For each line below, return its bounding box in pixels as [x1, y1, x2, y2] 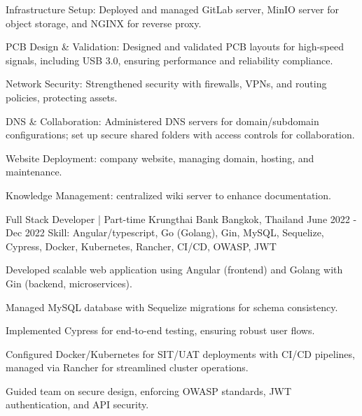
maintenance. [6, 164, 62, 179]
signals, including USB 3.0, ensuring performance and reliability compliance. [6, 52, 333, 67]
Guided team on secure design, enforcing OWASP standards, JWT [6, 383, 292, 398]
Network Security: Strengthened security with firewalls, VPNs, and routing [6, 76, 327, 91]
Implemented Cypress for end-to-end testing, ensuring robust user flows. [6, 323, 315, 338]
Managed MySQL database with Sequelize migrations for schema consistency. [6, 299, 338, 314]
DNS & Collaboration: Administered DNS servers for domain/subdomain [6, 113, 319, 128]
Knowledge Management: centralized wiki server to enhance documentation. [6, 187, 331, 202]
